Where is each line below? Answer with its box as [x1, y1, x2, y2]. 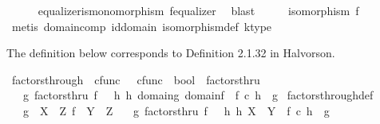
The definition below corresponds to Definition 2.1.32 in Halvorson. [6, 45, 335, 61]
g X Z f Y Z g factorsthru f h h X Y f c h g [22, 102, 330, 118]
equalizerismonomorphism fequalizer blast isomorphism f [38, 2, 359, 18]
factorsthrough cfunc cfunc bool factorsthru [11, 71, 260, 87]
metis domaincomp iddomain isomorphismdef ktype [11, 17, 272, 34]
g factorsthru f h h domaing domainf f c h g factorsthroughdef [22, 87, 374, 103]
